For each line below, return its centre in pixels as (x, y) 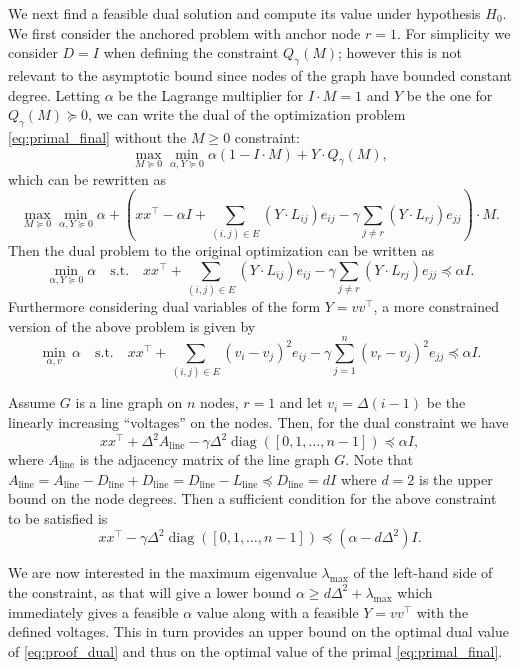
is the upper (455, 478)
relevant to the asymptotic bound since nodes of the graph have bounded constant (260, 74)
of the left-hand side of (423, 572)
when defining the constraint (191, 52)
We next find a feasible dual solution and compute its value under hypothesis (244, 13)
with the (442, 611)
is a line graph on (129, 402)
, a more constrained (436, 306)
